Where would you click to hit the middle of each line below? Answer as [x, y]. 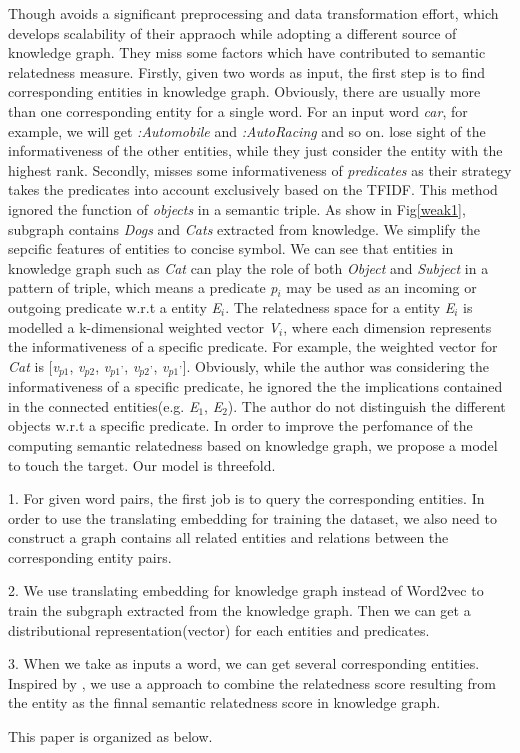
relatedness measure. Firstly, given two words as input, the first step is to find [247, 71]
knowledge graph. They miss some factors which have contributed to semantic [247, 52]
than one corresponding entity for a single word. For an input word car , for [238, 110]
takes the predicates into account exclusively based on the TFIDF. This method [253, 189]
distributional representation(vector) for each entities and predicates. [219, 629]
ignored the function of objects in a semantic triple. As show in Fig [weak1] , [237, 208]
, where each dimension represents [387, 326]
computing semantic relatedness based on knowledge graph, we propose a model [253, 444]
